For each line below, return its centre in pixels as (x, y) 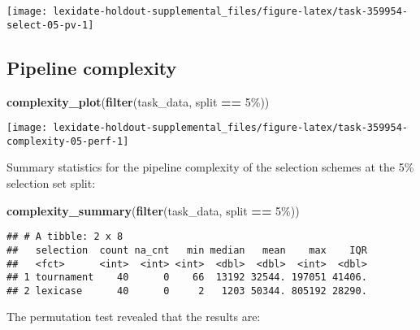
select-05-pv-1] (50, 25)
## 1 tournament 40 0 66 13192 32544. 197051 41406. (187, 278)
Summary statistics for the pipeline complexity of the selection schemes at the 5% (210, 167)
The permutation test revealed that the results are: (134, 317)
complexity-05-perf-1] (68, 141)
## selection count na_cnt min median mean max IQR (187, 250)
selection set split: (51, 183)
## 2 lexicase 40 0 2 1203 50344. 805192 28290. (187, 291)
